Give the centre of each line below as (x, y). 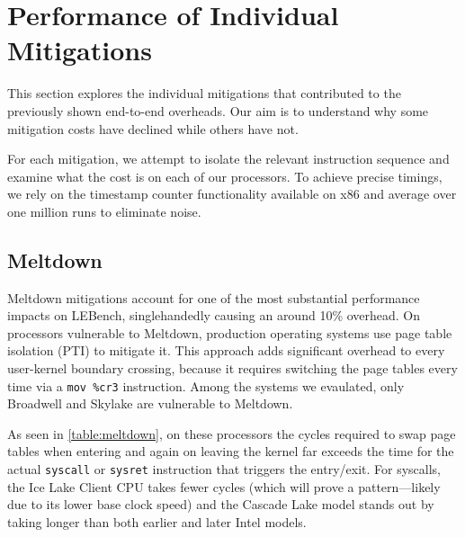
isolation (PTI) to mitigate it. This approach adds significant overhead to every (226, 350)
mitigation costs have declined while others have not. (153, 128)
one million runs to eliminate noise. (104, 211)
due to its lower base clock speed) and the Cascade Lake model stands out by (221, 504)
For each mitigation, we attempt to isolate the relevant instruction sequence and (228, 159)
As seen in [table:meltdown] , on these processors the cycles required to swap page (232, 433)
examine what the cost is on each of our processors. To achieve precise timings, (225, 176)
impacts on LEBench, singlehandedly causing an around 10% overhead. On (214, 315)
